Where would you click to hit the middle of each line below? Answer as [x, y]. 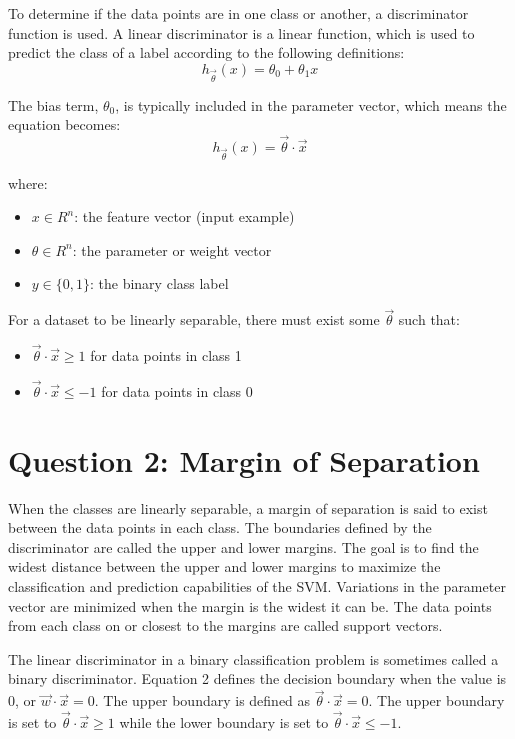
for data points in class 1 [166, 355]
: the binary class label [159, 283]
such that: [429, 319]
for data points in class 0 [177, 390]
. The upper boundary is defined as [202, 700]
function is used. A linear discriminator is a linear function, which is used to [241, 32]
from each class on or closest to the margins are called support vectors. [225, 625]
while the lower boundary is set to [224, 722]
